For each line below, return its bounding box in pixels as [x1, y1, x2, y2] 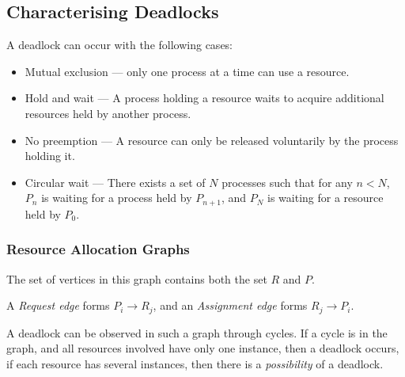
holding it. [25, 147, 75, 164]
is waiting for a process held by [41, 189, 192, 206]
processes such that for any [221, 173, 353, 190]
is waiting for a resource [267, 189, 384, 206]
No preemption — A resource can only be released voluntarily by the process [25, 131, 399, 148]
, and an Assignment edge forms [153, 297, 308, 314]
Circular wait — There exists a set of [25, 173, 206, 190]
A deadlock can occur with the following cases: [6, 36, 233, 53]
